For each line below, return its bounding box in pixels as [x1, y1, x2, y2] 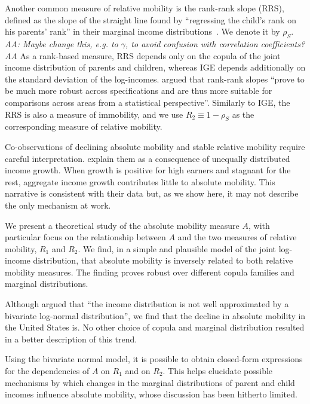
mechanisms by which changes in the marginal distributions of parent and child [5, 376, 295, 388]
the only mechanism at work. [5, 198, 111, 211]
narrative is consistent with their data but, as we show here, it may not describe [5, 187, 299, 200]
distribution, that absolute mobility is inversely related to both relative [33, 254, 293, 267]
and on [125, 365, 151, 377]
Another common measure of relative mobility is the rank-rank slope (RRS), [5, 2, 284, 14]
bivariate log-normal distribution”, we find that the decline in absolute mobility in [5, 309, 306, 322]
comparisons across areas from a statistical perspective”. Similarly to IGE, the [5, 96, 290, 108]
